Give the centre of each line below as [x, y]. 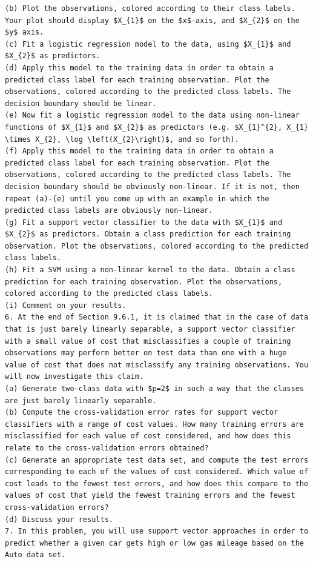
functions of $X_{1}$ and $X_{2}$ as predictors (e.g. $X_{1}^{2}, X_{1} [157, 127]
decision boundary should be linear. [81, 103]
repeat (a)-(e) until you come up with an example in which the [137, 199]
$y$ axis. [25, 32]
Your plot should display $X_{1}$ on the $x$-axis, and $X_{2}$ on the [152, 20]
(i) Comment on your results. [66, 305]
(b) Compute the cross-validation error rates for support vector [142, 413]
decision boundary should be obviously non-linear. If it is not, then [152, 186]
